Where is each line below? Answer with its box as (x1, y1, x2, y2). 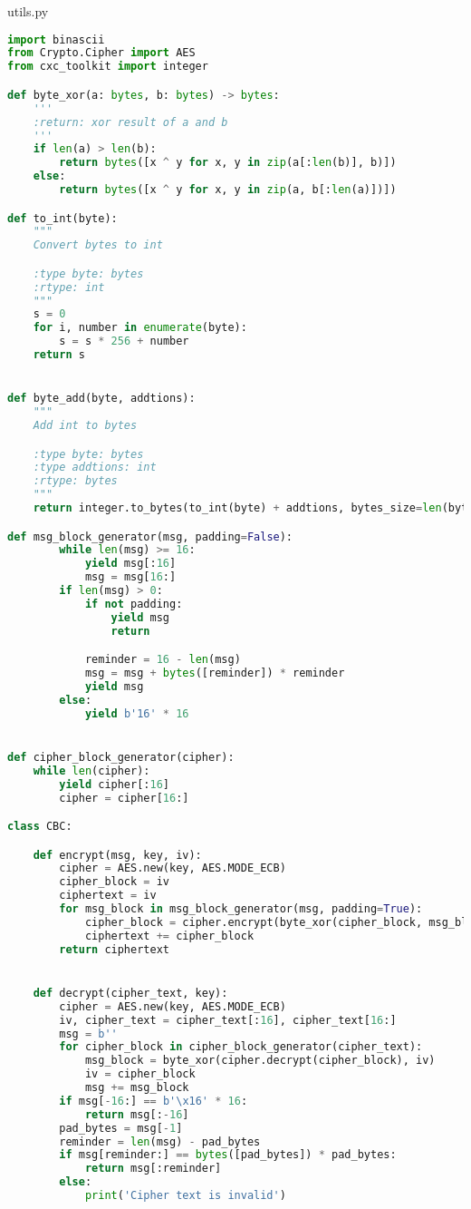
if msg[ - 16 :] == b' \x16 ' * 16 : (59, 1094, 248, 1107)
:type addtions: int (33, 461, 157, 474)
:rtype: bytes (33, 474, 118, 488)
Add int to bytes (33, 419, 138, 432)
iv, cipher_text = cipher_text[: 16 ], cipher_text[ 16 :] (59, 1013, 397, 1027)
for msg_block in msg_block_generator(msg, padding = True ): (59, 902, 423, 916)
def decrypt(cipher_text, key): (33, 986, 228, 999)
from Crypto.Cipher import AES (7, 46, 196, 60)
